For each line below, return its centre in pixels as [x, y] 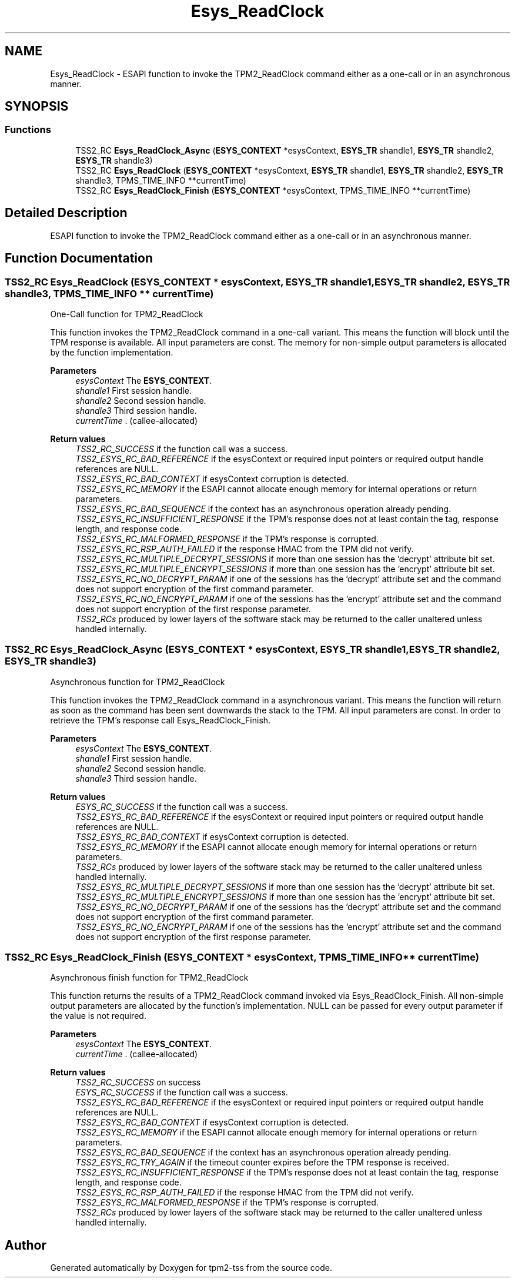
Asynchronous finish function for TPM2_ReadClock [149, 978]
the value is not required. [98, 1016]
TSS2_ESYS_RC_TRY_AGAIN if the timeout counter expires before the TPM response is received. [262, 1163]
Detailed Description [66, 213]
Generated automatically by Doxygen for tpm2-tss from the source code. [191, 1268]
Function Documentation [79, 258]
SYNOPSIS [37, 107]
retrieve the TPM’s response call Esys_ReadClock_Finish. [160, 720]
